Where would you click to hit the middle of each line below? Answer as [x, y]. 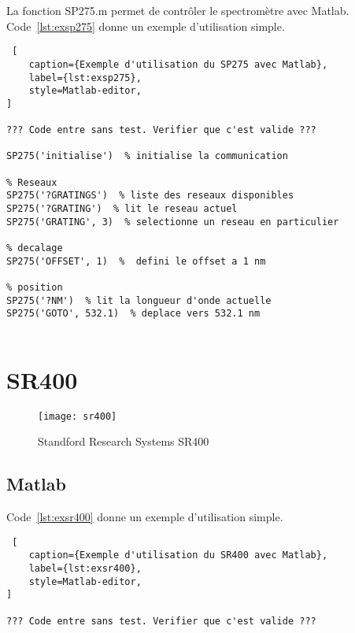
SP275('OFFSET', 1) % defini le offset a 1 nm [136, 261]
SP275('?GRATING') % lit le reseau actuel [122, 209]
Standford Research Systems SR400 [124, 441]
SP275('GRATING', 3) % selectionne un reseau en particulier [173, 222]
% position [35, 287]
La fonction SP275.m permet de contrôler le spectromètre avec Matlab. [178, 10]
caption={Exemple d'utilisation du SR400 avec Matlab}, [178, 555]
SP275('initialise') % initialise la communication [147, 156]
